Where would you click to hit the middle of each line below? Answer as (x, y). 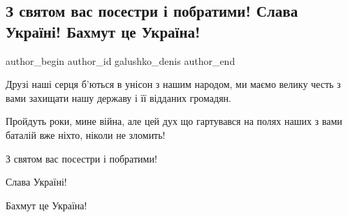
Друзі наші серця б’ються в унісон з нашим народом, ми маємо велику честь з (173, 84)
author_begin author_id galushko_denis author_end (121, 60)
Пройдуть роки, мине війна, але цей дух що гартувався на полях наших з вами (174, 121)
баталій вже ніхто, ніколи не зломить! (86, 134)
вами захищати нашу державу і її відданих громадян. (118, 97)
